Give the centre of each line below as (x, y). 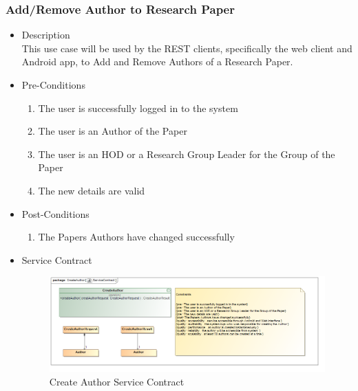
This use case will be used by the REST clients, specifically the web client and (187, 48)
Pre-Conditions (53, 85)
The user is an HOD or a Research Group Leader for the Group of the (187, 154)
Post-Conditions (55, 213)
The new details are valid (92, 190)
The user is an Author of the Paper (113, 131)
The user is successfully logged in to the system (138, 108)
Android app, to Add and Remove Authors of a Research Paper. (157, 62)
